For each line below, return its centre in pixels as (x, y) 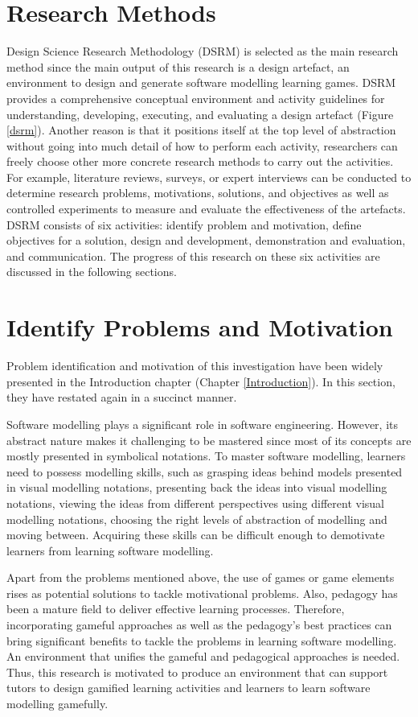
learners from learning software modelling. (110, 550)
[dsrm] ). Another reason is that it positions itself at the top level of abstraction (201, 130)
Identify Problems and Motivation (200, 327)
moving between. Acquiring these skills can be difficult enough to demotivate (196, 535)
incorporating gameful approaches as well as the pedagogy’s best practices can (199, 625)
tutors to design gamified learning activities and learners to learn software (189, 688)
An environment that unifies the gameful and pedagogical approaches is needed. (203, 656)
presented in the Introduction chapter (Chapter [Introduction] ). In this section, (201, 381)
